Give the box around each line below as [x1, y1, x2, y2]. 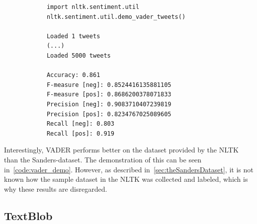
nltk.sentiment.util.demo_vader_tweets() [46, 13, 186, 20]
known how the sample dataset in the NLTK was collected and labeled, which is [4, 174, 248, 184]
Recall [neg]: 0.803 [46, 120, 114, 128]
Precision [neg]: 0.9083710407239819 [46, 100, 171, 108]
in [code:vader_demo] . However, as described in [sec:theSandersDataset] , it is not [4, 164, 254, 174]
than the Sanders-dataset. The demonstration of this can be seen [4, 154, 202, 164]
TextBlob [4, 208, 53, 223]
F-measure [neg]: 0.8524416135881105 [46, 81, 171, 88]
